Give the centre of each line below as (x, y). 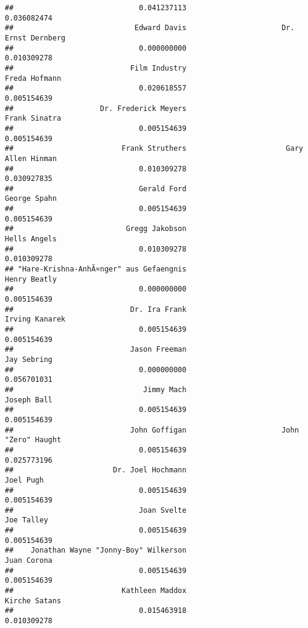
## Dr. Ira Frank (96, 309)
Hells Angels (31, 239)
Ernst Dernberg (35, 38)
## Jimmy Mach (96, 389)
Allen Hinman (31, 158)
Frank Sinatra (33, 119)
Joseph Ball (29, 400)
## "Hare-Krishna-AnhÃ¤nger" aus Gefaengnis (96, 269)
